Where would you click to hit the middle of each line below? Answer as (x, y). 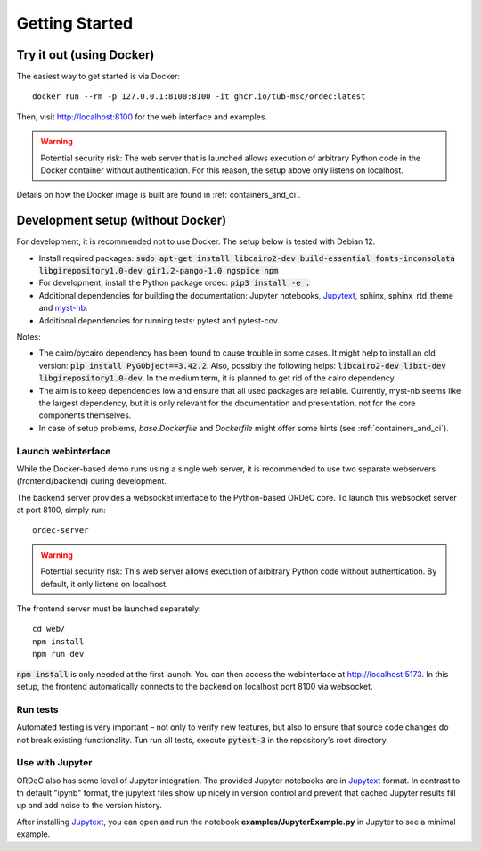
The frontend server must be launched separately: (109, 609)
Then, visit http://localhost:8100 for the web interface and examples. (142, 117)
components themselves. (85, 415)
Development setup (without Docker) (122, 221)
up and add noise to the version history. (89, 806)
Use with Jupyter (54, 763)
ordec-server (61, 531)
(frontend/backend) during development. (91, 481)
